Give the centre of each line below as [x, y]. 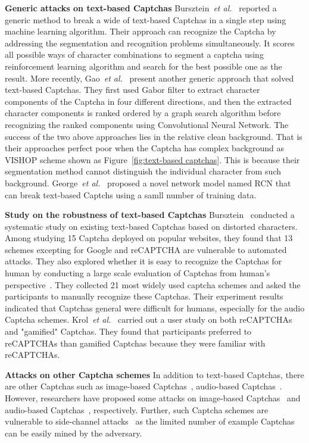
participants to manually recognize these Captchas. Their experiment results [144, 296]
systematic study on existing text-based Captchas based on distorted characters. [151, 226]
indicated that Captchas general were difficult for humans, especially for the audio [155, 308]
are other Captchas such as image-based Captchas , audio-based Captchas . [143, 386]
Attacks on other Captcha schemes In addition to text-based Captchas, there [154, 374]
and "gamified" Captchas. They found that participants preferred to [128, 331]
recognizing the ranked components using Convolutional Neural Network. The [147, 124]
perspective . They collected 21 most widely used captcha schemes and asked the [153, 284]
